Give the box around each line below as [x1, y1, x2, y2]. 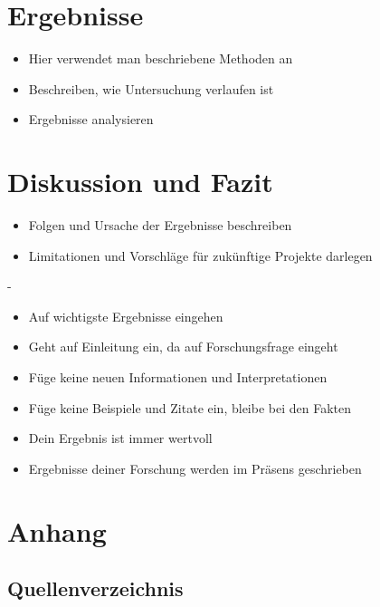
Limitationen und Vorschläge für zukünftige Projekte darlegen [28, 246, 373, 265]
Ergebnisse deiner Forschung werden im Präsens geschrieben [28, 458, 362, 477]
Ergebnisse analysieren [28, 110, 154, 129]
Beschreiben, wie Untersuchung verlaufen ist [28, 79, 274, 98]
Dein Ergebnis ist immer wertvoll [28, 429, 213, 448]
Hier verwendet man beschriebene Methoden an [28, 49, 293, 68]
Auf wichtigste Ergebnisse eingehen [28, 306, 223, 325]
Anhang [7, 512, 107, 549]
